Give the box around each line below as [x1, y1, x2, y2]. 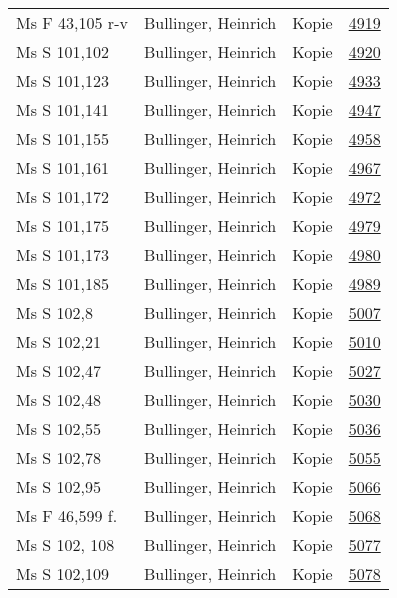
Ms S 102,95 [16, 475, 101, 498]
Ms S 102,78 [16, 446, 101, 469]
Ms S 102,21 [16, 330, 101, 353]
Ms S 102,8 [16, 301, 93, 324]
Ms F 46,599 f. [16, 504, 118, 527]
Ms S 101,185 [16, 272, 109, 295]
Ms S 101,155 [16, 127, 109, 150]
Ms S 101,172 [16, 185, 109, 208]
